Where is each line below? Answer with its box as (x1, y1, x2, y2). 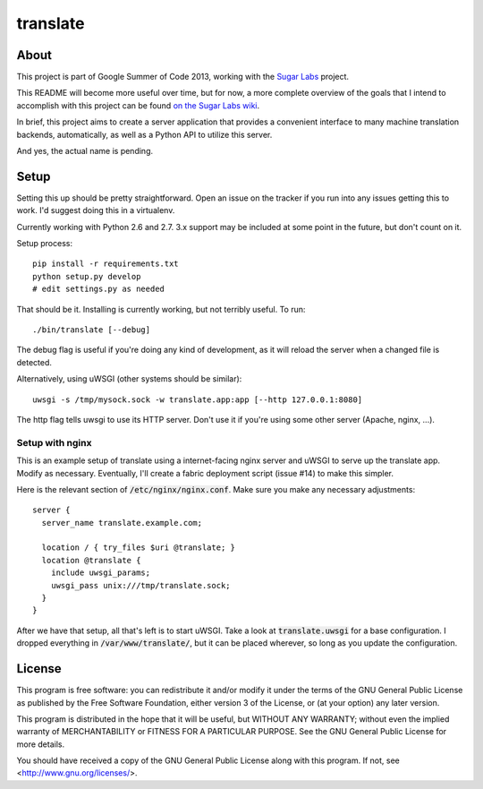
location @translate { (41, 555, 141, 565)
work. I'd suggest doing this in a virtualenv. (16, 205, 175, 216)
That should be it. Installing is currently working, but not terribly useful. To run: (16, 304, 306, 314)
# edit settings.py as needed (32, 284, 165, 295)
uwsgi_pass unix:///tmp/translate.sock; (50, 580, 232, 590)
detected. (16, 356, 53, 367)
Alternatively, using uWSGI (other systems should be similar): (16, 373, 242, 384)
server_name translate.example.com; (41, 518, 203, 527)
